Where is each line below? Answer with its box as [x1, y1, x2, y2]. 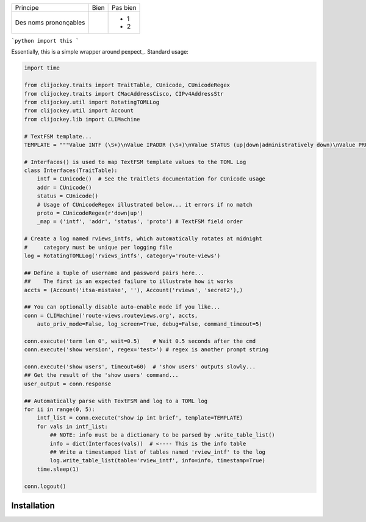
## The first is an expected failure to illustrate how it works [24, 278, 234, 285]
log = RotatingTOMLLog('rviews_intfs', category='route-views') [24, 252, 221, 259]
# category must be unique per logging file [24, 244, 173, 251]
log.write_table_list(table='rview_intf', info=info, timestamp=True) [49, 457, 265, 464]
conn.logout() [24, 482, 66, 490]
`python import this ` [11, 37, 79, 44]
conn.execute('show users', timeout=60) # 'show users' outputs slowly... [24, 363, 256, 370]
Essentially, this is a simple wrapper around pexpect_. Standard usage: [11, 48, 188, 55]
